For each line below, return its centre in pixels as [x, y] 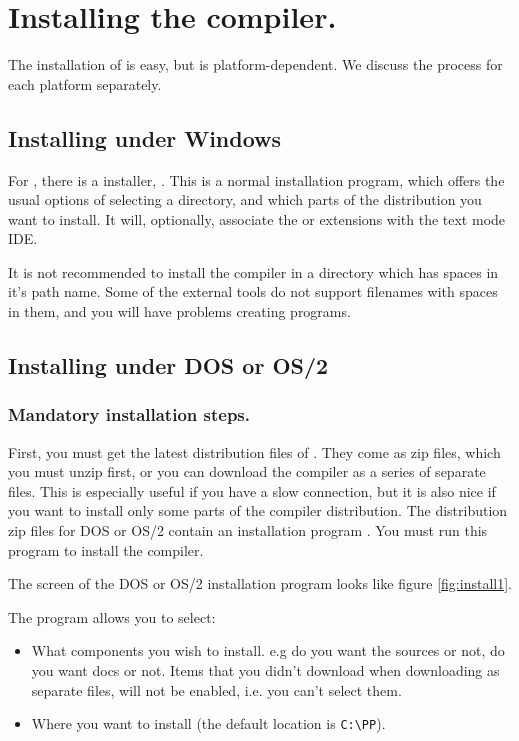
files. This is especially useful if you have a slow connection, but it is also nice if [252, 490]
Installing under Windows [145, 137]
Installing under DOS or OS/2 [168, 365]
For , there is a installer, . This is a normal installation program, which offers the [256, 179]
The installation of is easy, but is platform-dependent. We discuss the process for [255, 64]
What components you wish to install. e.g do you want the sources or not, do [268, 650]
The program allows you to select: [112, 616]
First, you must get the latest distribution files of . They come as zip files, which [254, 451]
